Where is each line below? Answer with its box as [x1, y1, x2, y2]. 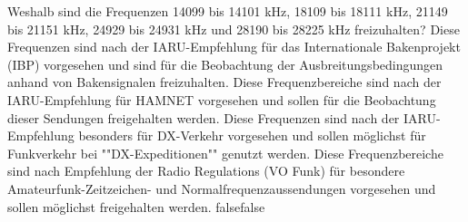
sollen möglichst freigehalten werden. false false [7, 197, 265, 216]
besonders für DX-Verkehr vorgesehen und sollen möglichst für [78, 126, 426, 145]
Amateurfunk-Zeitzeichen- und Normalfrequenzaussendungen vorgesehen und [7, 179, 436, 198]
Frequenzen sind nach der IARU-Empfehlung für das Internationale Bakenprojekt [7, 37, 461, 56]
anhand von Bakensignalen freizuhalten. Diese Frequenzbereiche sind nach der [7, 72, 442, 92]
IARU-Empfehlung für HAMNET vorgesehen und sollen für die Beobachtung [7, 90, 436, 109]
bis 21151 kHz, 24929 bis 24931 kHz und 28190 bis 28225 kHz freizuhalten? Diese [7, 19, 460, 38]
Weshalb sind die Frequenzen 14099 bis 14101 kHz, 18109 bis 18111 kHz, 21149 [7, 2, 448, 20]
